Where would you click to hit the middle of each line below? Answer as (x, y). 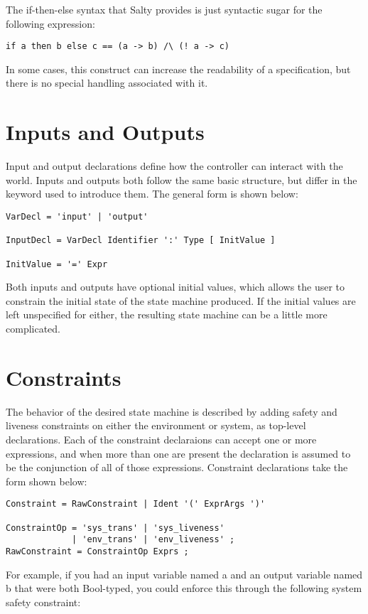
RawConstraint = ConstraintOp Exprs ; (97, 551)
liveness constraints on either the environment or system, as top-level (156, 425)
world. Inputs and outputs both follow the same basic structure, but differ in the (182, 179)
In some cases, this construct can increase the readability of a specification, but (178, 69)
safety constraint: (43, 602)
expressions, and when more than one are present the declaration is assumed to (178, 453)
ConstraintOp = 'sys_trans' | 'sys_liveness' (115, 528)
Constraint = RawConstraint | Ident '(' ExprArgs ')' (136, 504)
